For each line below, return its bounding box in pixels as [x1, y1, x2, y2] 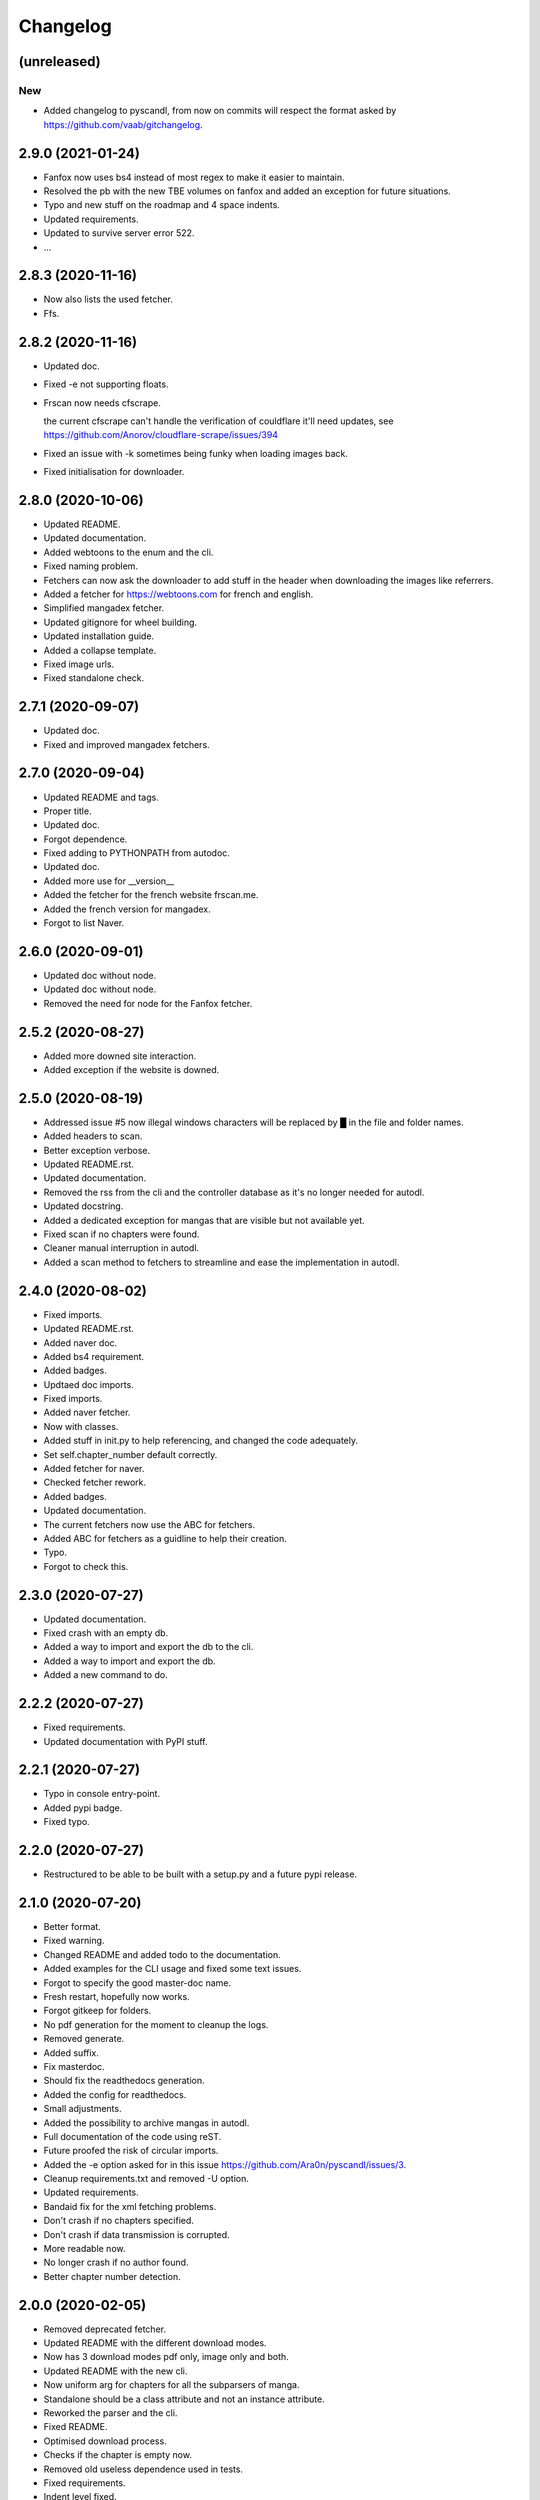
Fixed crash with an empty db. [43, 1627, 169, 1639]
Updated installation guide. [43, 630, 155, 642]
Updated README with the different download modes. [43, 2337, 267, 2349]
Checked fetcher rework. [43, 1476, 147, 1489]
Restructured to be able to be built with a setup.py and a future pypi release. [43, 1868, 358, 1880]
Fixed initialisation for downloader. [43, 466, 185, 478]
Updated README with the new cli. [43, 2365, 188, 2377]
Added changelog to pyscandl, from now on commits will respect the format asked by [43, 105, 397, 117]
